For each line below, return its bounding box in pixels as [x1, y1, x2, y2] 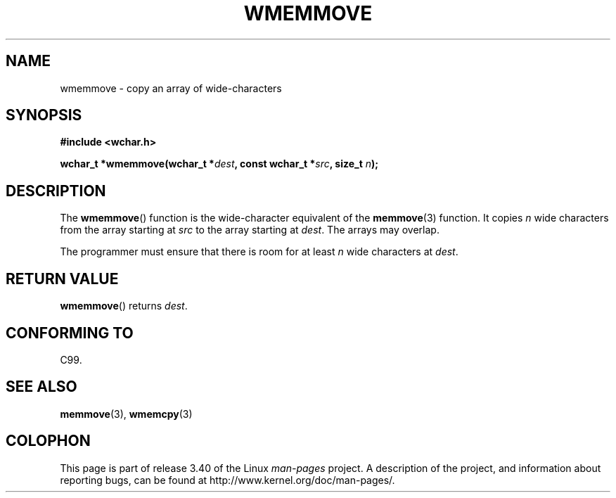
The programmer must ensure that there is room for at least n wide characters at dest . [60, 245, 458, 258]
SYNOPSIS [6, 106, 82, 124]
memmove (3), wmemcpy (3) [60, 407, 193, 420]
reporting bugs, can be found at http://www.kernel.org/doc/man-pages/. [60, 473, 395, 486]
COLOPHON [6, 432, 91, 450]
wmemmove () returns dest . [60, 300, 188, 312]
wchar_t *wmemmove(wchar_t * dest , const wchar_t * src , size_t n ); [60, 158, 379, 170]
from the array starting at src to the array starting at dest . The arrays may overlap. [60, 224, 439, 236]
